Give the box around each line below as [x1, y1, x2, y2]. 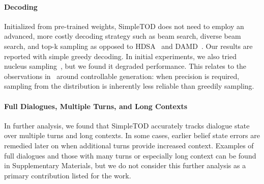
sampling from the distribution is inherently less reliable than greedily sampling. [4, 81, 254, 91]
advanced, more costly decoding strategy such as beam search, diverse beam [4, 31, 241, 41]
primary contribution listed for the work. [4, 170, 131, 180]
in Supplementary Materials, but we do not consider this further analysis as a [4, 160, 246, 171]
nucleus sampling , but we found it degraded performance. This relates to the [4, 61, 247, 71]
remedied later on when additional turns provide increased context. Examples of [4, 140, 254, 150]
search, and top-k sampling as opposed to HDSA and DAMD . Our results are [4, 40, 253, 51]
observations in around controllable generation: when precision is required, [4, 70, 240, 81]
